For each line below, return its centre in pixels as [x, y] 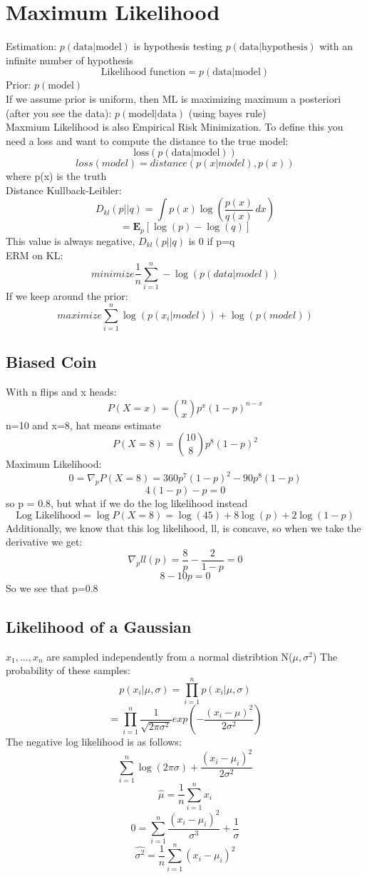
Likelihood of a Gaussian [99, 627]
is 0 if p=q [212, 240]
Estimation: [31, 46]
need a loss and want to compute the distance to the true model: [147, 140]
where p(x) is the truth [56, 176]
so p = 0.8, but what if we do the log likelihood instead [127, 503]
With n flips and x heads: [61, 392]
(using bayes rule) [227, 112]
